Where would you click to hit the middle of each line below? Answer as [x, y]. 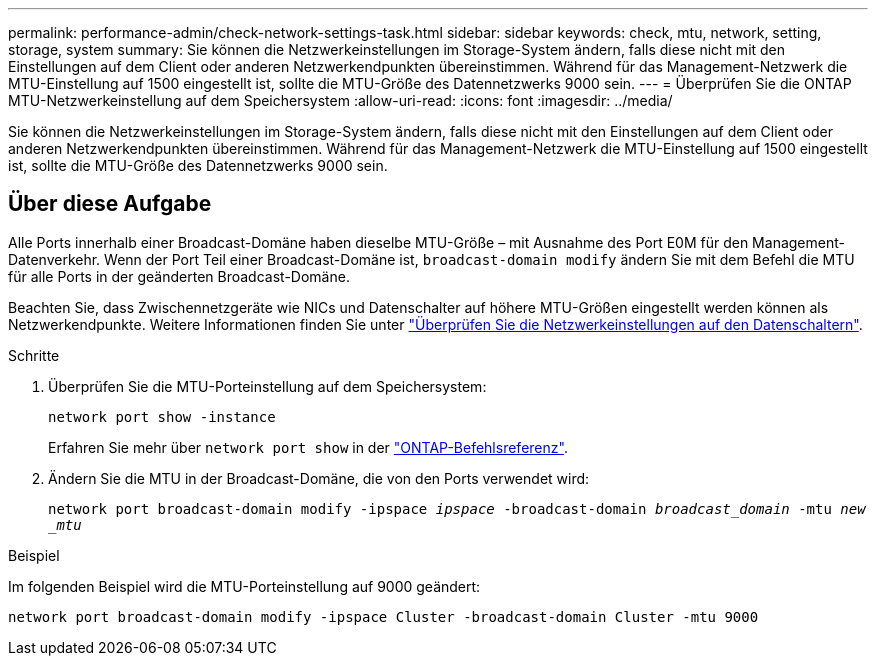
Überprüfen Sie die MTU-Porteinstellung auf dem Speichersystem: [267, 386]
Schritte [34, 355]
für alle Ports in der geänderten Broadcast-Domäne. [179, 276]
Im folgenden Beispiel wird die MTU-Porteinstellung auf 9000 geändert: [244, 586]
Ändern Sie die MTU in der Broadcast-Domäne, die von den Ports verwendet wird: [319, 478]
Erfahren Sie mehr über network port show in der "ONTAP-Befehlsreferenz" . [308, 447]
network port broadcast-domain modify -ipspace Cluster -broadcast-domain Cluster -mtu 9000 [383, 616]
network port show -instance [162, 416]
